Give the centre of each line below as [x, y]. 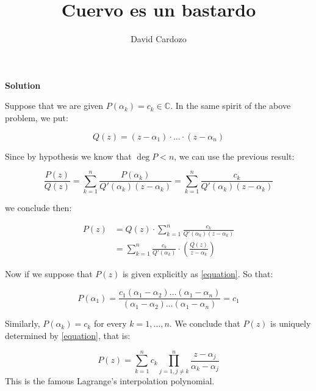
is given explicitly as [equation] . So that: [198, 273]
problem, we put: [37, 117]
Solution [23, 85]
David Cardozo [159, 39]
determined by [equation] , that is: [68, 335]
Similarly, [23, 323]
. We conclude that [205, 323]
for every [110, 323]
